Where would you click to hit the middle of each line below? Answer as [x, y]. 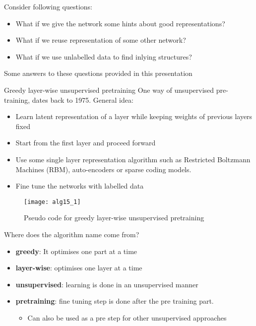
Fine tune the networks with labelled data [80, 186]
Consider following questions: [48, 6]
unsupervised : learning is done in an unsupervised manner [107, 284]
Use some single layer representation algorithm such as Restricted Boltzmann [133, 159]
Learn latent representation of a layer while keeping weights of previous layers [134, 116]
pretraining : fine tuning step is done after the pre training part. [115, 301]
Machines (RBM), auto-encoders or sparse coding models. [103, 169]
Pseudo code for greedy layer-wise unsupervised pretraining [114, 218]
